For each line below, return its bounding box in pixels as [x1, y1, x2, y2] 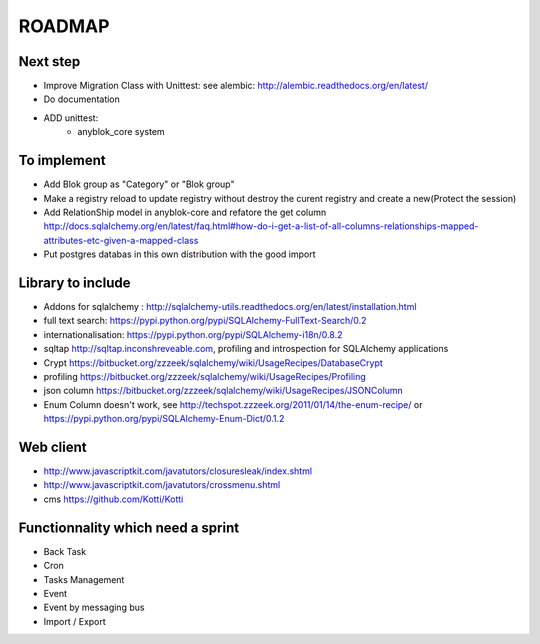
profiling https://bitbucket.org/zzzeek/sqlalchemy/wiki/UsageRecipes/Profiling [43, 370, 367, 382]
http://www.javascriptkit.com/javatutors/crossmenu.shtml [43, 479, 281, 491]
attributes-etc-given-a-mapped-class [43, 234, 199, 246]
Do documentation [43, 93, 120, 105]
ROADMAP [18, 15, 110, 37]
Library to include [18, 274, 131, 291]
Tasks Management [43, 573, 125, 585]
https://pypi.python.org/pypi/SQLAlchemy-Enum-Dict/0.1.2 [43, 413, 285, 425]
